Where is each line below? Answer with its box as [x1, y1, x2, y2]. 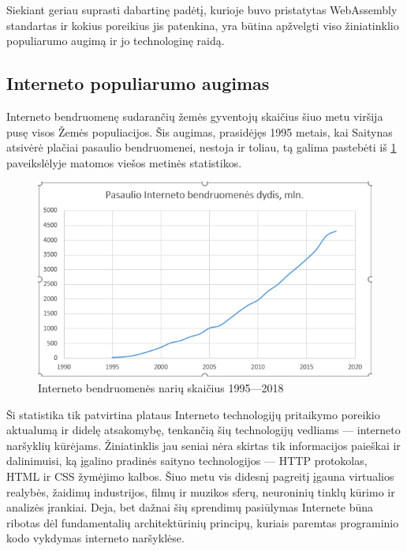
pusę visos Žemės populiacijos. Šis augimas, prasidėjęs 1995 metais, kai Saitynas [6, 123, 393, 140]
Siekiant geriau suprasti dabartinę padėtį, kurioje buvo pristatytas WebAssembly [6, 2, 398, 17]
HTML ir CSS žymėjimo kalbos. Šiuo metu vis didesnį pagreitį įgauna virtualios [6, 468, 394, 484]
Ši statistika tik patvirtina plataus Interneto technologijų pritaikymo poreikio [6, 406, 380, 422]
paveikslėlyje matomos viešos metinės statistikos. [6, 154, 242, 171]
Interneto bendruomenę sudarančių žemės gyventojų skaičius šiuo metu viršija [6, 107, 383, 124]
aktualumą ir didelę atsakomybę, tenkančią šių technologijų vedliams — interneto [6, 422, 401, 438]
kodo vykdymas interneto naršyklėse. [6, 530, 185, 546]
